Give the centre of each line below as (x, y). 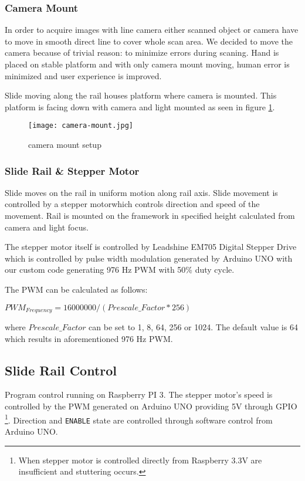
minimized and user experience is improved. (83, 75)
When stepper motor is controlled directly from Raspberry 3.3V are (140, 460)
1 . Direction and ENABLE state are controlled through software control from (139, 419)
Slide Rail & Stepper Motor (72, 170)
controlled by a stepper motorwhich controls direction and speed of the (132, 204)
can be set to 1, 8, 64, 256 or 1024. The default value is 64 (193, 327)
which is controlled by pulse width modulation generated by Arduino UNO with (149, 258)
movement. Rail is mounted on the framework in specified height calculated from (150, 216)
